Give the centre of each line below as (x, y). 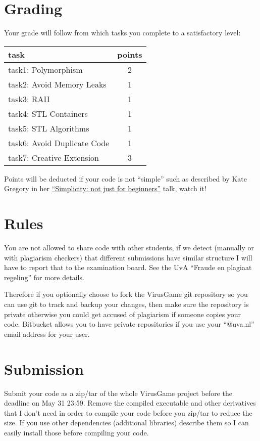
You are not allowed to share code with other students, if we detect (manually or (129, 248)
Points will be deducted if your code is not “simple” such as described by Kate (125, 178)
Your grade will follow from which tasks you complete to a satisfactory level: (122, 33)
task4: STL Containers (48, 113)
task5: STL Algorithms (49, 128)
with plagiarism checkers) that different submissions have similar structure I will (128, 257)
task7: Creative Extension (54, 157)
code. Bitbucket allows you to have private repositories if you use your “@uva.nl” (129, 324)
